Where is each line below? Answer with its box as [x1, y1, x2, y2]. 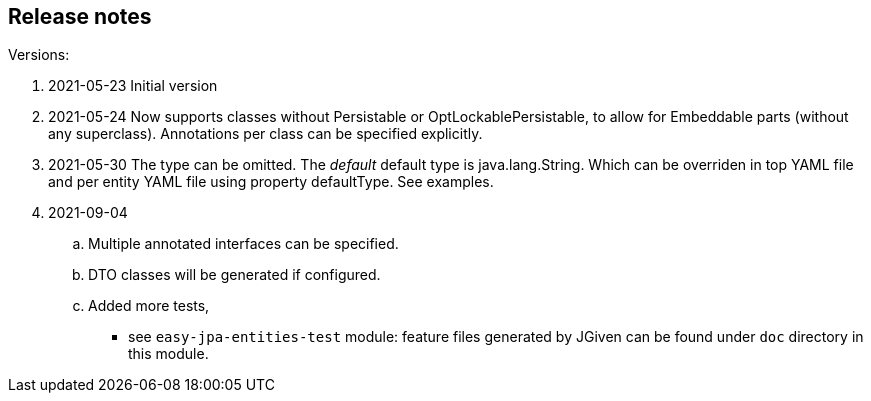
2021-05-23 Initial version [48, 77, 218, 95]
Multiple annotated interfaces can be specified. [88, 235, 399, 253]
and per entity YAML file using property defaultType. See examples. [48, 173, 494, 191]
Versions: [8, 46, 70, 64]
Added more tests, [88, 297, 210, 315]
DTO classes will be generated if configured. [88, 266, 381, 284]
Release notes [8, 4, 152, 29]
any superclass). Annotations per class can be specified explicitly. [48, 125, 483, 143]
